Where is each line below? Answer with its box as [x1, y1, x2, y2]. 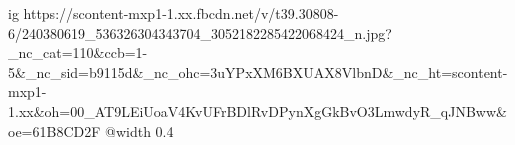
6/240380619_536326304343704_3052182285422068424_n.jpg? [8, 22, 392, 43]
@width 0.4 [105, 120, 174, 141]
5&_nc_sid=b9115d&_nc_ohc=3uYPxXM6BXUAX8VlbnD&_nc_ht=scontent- [8, 61, 508, 82]
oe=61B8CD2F [8, 120, 101, 141]
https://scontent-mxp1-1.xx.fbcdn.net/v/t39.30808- [23, 3, 339, 23]
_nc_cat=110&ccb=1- [8, 42, 148, 63]
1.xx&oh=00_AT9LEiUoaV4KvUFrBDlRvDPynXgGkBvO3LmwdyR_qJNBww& [8, 100, 507, 121]
